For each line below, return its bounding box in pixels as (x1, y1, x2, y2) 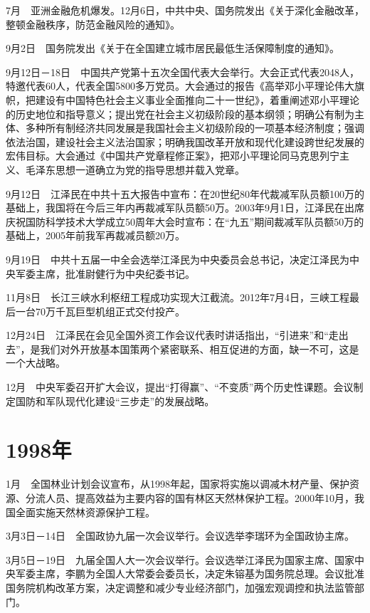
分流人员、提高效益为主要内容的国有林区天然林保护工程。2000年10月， (25, 490, 354, 505)
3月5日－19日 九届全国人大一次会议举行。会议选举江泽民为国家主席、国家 (6, 552, 354, 567)
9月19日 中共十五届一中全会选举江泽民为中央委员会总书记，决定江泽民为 (6, 251, 349, 266)
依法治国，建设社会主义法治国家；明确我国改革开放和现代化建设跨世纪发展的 (6, 134, 364, 149)
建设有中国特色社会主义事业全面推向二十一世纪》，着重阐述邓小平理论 (35, 92, 359, 107)
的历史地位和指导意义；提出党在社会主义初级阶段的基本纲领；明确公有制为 (6, 106, 354, 121)
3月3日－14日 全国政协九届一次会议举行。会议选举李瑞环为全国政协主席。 (6, 528, 354, 543)
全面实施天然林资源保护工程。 (15, 504, 155, 519)
